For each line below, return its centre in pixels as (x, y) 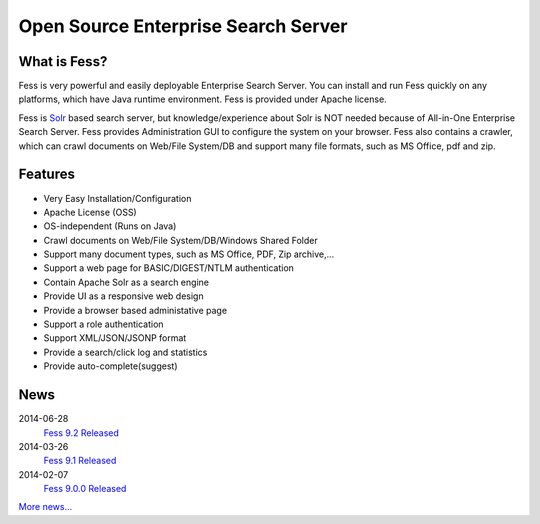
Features (46, 174)
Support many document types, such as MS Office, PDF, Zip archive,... (189, 254)
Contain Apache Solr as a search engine (126, 282)
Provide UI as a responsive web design (123, 296)
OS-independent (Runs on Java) (110, 226)
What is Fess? (63, 61)
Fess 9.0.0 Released (85, 489)
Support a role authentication (103, 324)
